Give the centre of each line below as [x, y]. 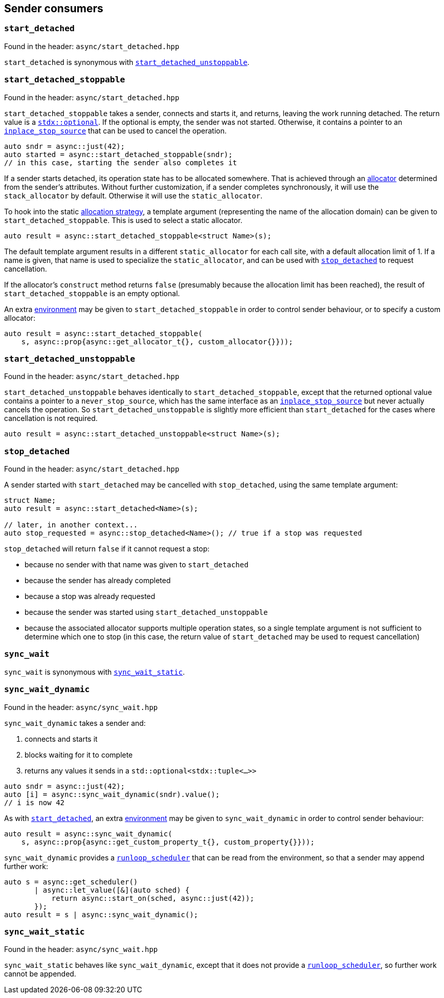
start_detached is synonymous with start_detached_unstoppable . [127, 62]
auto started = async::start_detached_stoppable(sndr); [118, 154]
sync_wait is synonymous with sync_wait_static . [95, 672]
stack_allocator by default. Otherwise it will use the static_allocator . [134, 195]
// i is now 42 [35, 802]
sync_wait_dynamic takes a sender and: [75, 723]
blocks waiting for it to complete [79, 755]
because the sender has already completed [98, 581]
